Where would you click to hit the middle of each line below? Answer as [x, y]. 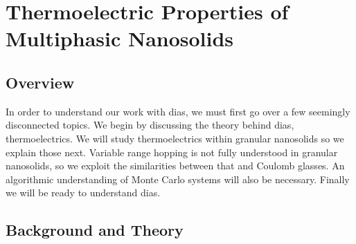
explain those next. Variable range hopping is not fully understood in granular [172, 152]
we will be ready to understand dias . [83, 193]
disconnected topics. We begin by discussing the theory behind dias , [150, 125]
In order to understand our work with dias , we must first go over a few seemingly [178, 111]
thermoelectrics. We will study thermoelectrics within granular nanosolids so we [175, 138]
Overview [40, 82]
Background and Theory [95, 230]
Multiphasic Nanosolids [120, 38]
